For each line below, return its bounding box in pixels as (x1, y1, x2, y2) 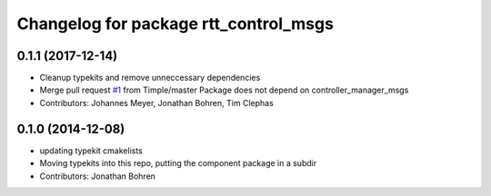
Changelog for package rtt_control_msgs (16, 14, 334, 34)
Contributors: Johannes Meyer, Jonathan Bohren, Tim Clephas (39, 97, 275, 108)
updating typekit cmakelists (39, 145, 143, 156)
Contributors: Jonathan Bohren (39, 171, 156, 181)
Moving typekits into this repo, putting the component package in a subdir (39, 158, 317, 169)
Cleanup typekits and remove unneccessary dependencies (39, 73, 261, 83)
